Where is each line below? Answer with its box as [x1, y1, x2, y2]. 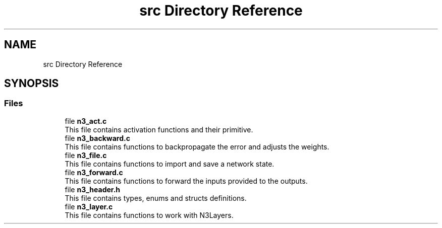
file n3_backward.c [65, 133, 130, 142]
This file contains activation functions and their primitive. [65, 125, 253, 134]
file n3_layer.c [65, 202, 113, 211]
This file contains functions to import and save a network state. [65, 159, 274, 168]
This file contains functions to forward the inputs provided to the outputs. [65, 176, 308, 185]
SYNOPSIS [4, 77, 59, 90]
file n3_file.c [65, 150, 107, 160]
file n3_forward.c [65, 168, 123, 177]
